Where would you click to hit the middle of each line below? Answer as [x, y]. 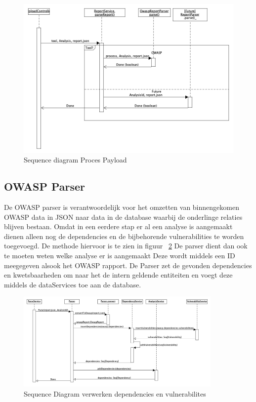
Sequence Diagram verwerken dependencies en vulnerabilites [115, 393]
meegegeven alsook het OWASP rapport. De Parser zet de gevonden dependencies [128, 265]
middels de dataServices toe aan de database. [73, 284]
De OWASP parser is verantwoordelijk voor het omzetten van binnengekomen [122, 207]
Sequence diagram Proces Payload [75, 160]
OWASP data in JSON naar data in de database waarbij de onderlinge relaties [123, 217]
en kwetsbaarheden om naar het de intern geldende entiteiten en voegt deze [118, 275]
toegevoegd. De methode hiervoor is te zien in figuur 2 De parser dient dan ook [126, 246]
